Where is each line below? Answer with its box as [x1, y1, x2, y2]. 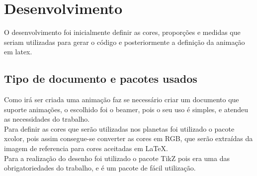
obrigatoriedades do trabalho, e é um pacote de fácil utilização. [4, 163, 196, 173]
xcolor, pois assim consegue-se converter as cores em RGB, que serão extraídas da [4, 133, 253, 144]
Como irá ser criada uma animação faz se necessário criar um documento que [4, 94, 239, 105]
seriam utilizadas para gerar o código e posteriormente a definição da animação [4, 36, 245, 47]
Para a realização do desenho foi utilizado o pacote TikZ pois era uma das [4, 153, 230, 163]
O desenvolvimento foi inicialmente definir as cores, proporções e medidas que [4, 27, 241, 37]
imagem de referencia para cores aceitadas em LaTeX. [4, 143, 168, 154]
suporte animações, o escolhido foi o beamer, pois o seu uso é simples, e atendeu [4, 104, 249, 114]
